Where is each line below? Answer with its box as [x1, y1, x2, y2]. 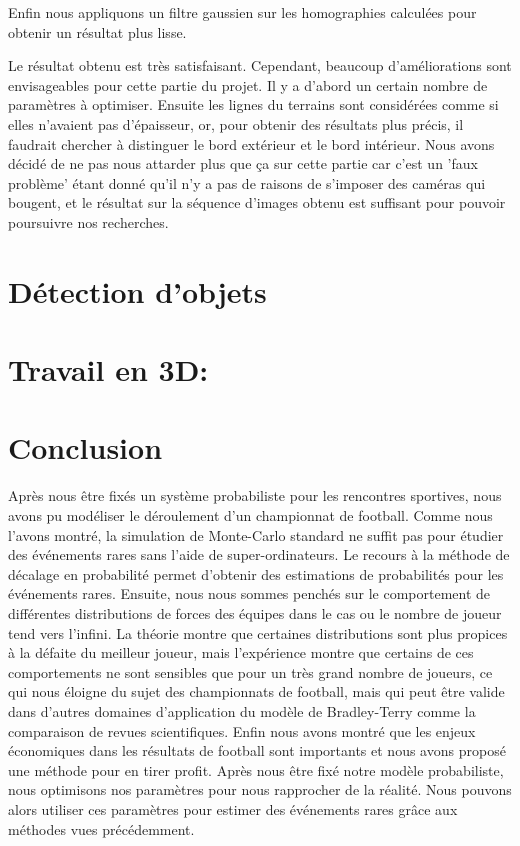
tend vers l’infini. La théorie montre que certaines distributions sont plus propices [8, 622, 508, 643]
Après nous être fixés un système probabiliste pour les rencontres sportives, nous [8, 485, 502, 506]
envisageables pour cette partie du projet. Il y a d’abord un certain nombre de [8, 74, 488, 95]
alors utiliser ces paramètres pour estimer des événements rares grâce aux [8, 798, 458, 819]
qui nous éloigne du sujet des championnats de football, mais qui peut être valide [8, 681, 505, 702]
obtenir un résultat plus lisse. [8, 21, 187, 42]
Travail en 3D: [8, 349, 209, 390]
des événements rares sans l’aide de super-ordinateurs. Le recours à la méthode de [8, 544, 510, 565]
